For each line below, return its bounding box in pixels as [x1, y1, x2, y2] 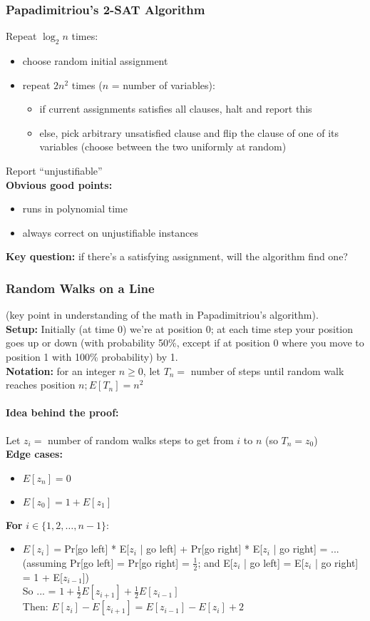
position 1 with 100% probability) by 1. [6, 349, 178, 364]
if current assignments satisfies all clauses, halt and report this [39, 101, 312, 116]
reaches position [6, 377, 76, 392]
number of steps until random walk [190, 363, 344, 378]
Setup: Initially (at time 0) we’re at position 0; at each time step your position [6, 321, 354, 336]
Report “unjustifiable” [6, 163, 103, 178]
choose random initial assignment [22, 53, 168, 68]
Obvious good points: [6, 177, 113, 192]
